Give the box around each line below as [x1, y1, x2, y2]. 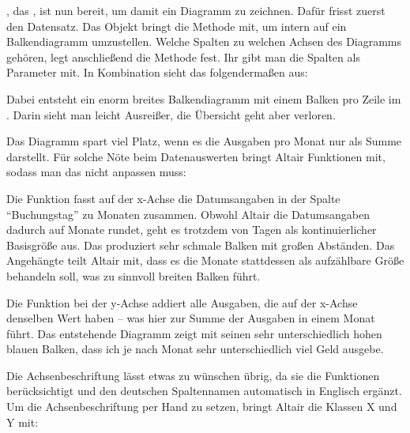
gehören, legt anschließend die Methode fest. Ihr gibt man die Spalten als [6, 48, 360, 65]
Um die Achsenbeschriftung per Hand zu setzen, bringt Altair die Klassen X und [6, 398, 397, 415]
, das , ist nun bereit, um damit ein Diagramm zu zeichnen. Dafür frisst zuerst [6, 2, 386, 18]
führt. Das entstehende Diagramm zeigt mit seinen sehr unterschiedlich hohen [6, 325, 382, 341]
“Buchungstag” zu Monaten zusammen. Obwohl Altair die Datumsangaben [6, 205, 370, 222]
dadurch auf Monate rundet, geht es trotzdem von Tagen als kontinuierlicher [6, 221, 377, 238]
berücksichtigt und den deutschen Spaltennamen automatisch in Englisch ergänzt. [6, 382, 402, 399]
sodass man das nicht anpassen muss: [6, 164, 186, 180]
